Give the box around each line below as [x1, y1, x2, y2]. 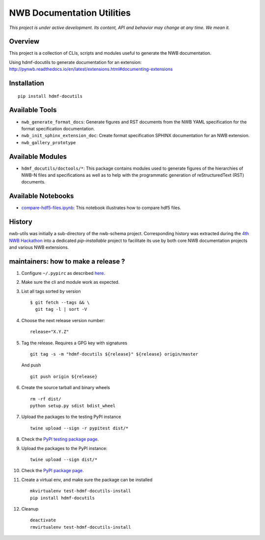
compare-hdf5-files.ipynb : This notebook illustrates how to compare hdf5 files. [21, 205, 182, 211]
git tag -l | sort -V [35, 306, 87, 312]
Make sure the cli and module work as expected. [21, 279, 120, 285]
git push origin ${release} [30, 374, 98, 379]
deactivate [30, 517, 56, 523]
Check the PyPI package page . [21, 468, 84, 474]
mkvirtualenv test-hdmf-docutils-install [30, 488, 131, 494]
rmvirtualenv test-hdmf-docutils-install [30, 524, 131, 530]
